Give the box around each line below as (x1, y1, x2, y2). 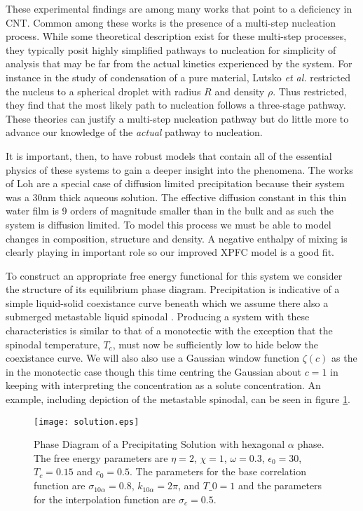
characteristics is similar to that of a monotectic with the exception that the (6, 323, 333, 338)
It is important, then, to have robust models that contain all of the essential (6, 148, 332, 163)
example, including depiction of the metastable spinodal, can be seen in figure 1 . (6, 392, 350, 407)
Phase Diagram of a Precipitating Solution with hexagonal (34, 437, 285, 451)
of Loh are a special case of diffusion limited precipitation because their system (6, 176, 345, 191)
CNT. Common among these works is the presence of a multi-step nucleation (6, 15, 336, 29)
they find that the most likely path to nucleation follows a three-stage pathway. (6, 97, 346, 112)
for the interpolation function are (34, 491, 176, 506)
